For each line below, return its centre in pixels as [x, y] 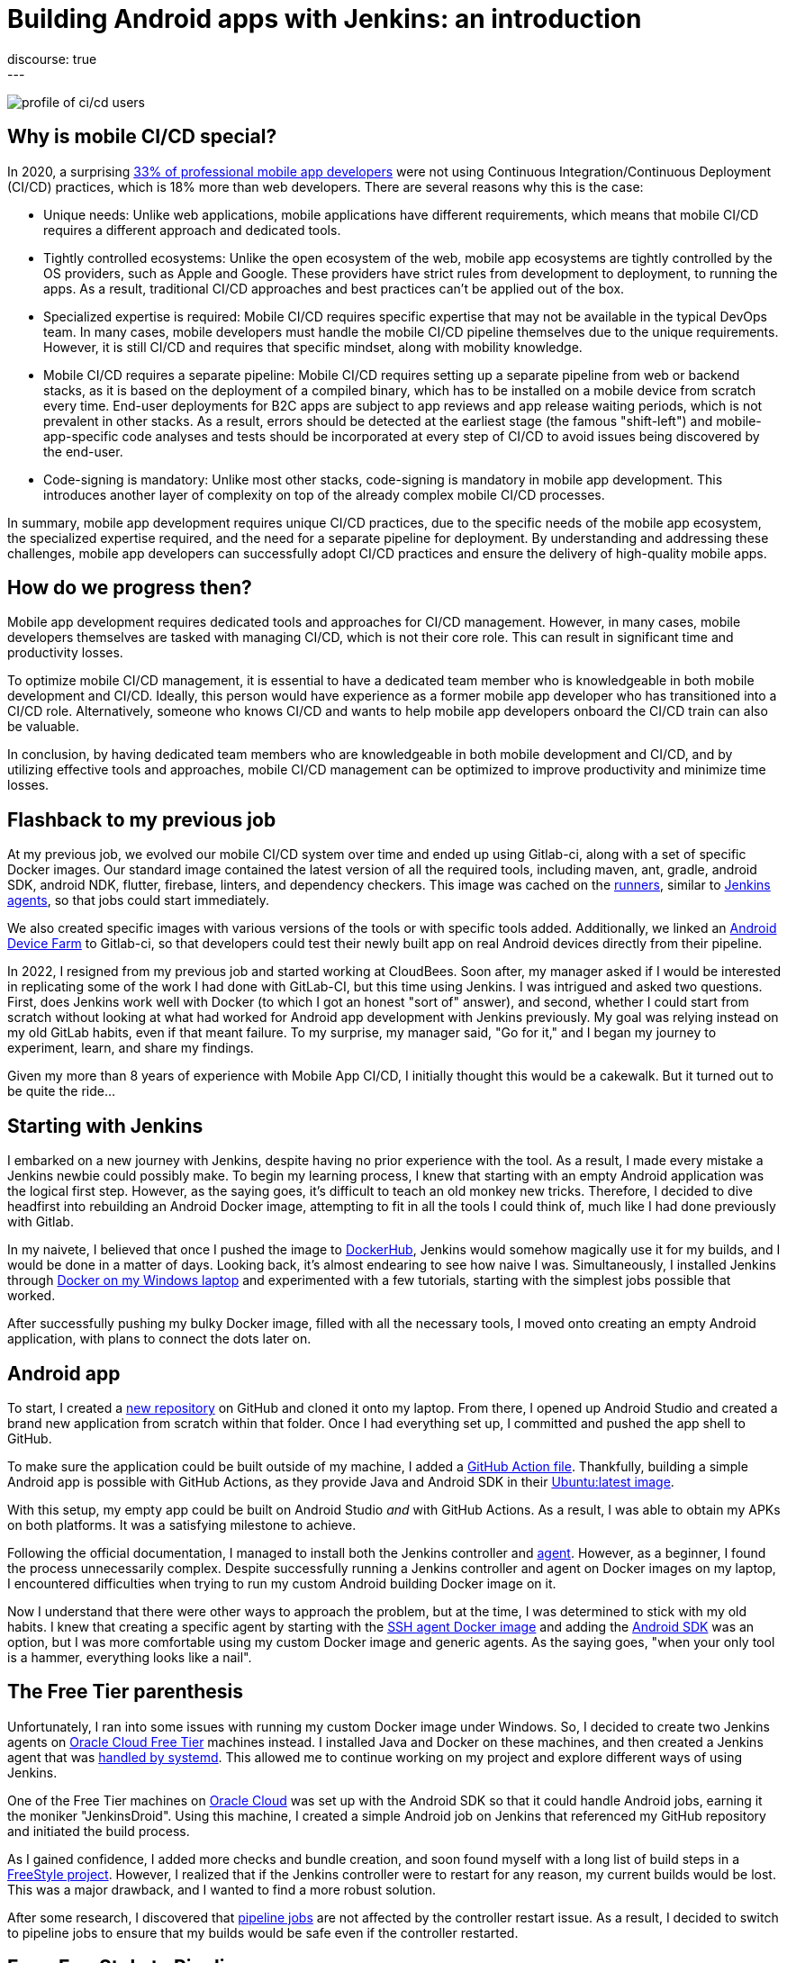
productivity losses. [65, 653]
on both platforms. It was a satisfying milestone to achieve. [182, 1524]
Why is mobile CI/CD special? [142, 137]
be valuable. [44, 727]
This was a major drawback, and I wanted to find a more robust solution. [222, 1889]
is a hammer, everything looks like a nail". [130, 1657]
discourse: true [52, 59]
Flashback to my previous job [142, 819]
